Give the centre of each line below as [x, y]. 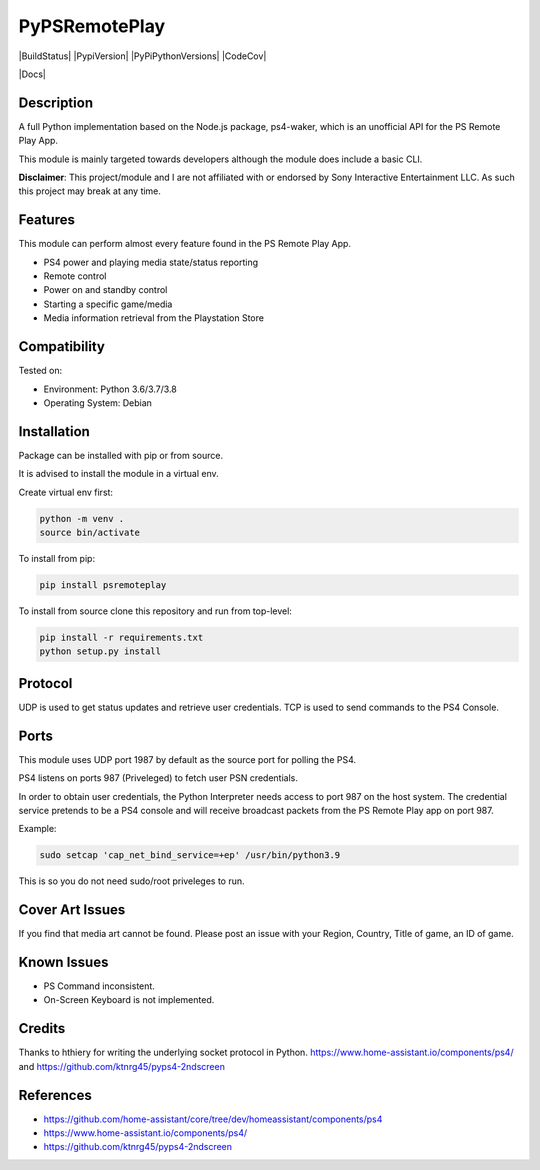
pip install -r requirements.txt [121, 637]
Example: [37, 829]
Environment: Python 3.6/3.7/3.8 [110, 389]
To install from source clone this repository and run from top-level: [155, 611]
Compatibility [61, 346]
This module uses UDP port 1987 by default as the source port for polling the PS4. [187, 759]
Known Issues [63, 962]
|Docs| [32, 74]
